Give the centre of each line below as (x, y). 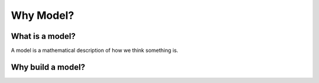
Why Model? (43, 15)
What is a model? (43, 36)
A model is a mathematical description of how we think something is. (95, 51)
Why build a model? (48, 67)
